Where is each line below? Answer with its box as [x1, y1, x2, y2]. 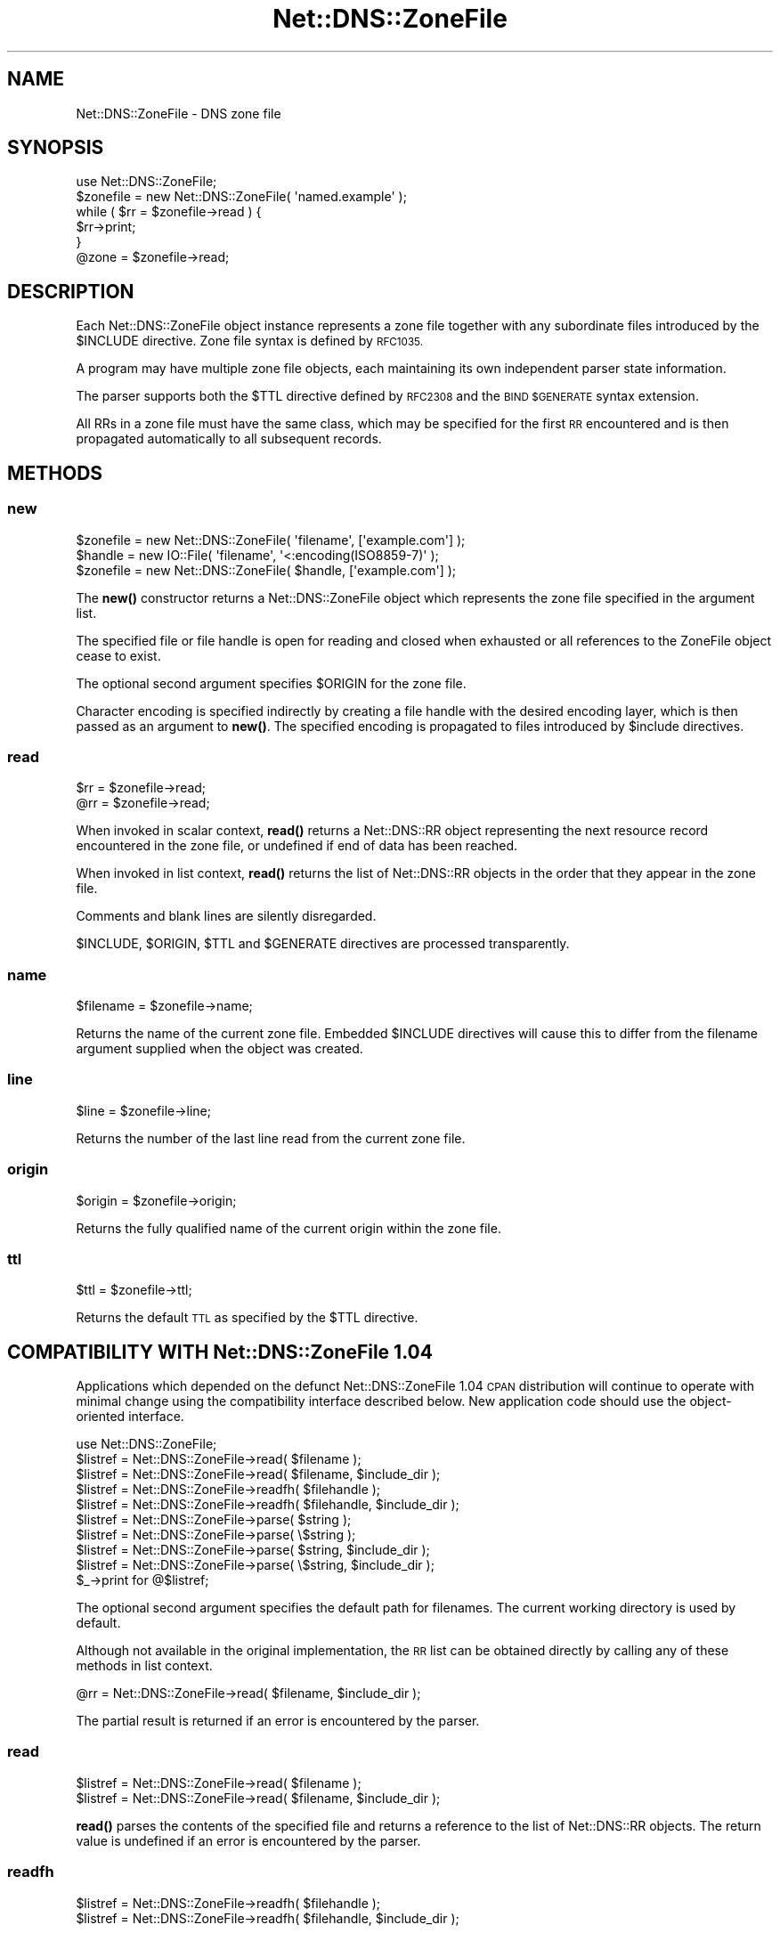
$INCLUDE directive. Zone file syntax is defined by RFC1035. [76, 333, 424, 349]
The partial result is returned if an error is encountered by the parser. [76, 1713, 480, 1729]
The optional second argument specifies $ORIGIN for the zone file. [76, 675, 467, 691]
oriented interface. [76, 1409, 184, 1425]
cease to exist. [76, 647, 161, 663]
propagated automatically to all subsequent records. [76, 431, 382, 447]
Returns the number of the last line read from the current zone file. [76, 1130, 466, 1146]
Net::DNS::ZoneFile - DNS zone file [76, 105, 281, 121]
